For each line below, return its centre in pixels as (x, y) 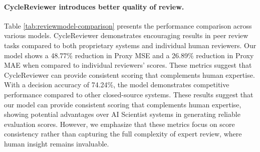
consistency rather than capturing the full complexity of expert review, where (123, 134)
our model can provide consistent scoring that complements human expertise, (123, 104)
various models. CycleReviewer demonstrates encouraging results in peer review (126, 35)
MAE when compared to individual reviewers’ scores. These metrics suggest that (128, 65)
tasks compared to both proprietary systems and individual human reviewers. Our (130, 45)
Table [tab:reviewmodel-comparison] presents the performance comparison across (128, 25)
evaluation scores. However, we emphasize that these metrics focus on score (119, 124)
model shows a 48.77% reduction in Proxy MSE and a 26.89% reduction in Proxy (129, 55)
